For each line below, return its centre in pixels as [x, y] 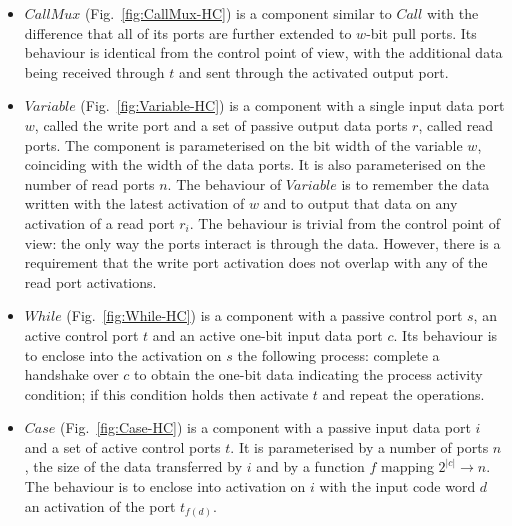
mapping [407, 466]
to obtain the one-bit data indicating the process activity [308, 374]
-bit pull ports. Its [421, 32]
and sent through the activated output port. [313, 71]
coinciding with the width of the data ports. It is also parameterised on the [255, 164]
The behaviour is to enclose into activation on [165, 486]
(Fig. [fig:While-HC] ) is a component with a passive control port [264, 315]
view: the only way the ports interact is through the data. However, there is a [262, 242]
